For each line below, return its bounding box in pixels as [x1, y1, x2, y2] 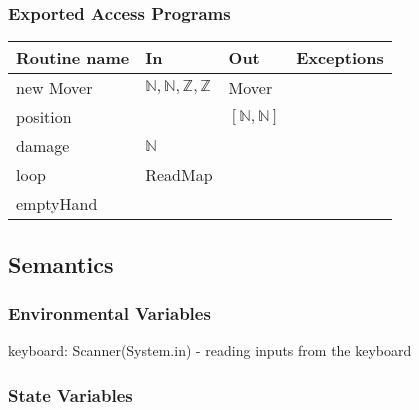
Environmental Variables [8, 300, 211, 325]
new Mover [16, 76, 93, 100]
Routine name [16, 46, 130, 70]
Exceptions [296, 46, 384, 70]
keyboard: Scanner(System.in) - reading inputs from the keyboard [8, 340, 412, 361]
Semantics [8, 248, 114, 279]
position [16, 105, 72, 129]
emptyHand [16, 192, 98, 216]
